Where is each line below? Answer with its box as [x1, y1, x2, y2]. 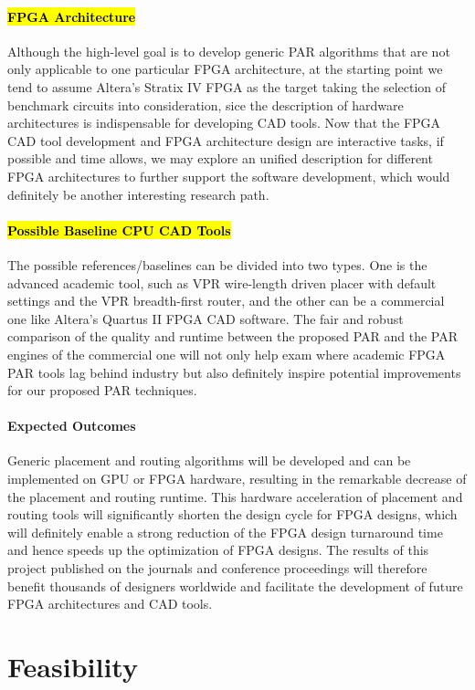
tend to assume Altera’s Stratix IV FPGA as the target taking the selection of [7, 77, 447, 96]
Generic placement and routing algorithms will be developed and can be [7, 451, 411, 470]
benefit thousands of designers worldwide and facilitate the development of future [7, 576, 463, 595]
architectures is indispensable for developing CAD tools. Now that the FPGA [7, 113, 441, 132]
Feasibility [7, 648, 138, 685]
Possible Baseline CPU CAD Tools [7, 220, 231, 239]
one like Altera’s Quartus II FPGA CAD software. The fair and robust [7, 308, 404, 328]
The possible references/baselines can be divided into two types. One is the [7, 255, 427, 274]
